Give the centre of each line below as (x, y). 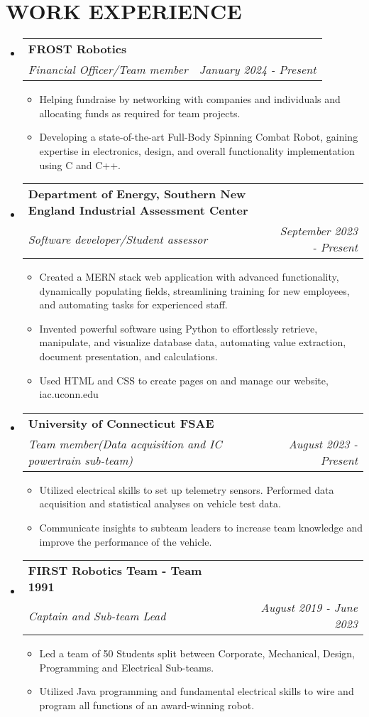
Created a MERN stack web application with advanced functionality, (189, 277)
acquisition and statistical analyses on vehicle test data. (160, 503)
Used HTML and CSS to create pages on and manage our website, (184, 380)
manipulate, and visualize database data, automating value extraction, (193, 342)
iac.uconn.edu (69, 394)
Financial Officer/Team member (108, 70)
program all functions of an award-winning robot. (147, 705)
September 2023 (319, 231)
